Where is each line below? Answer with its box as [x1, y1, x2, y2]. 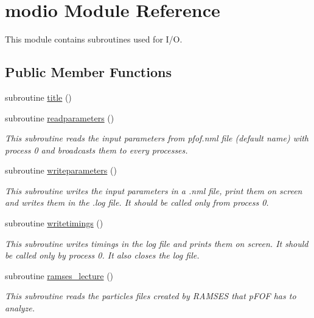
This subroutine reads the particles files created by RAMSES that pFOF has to [5, 289, 296, 302]
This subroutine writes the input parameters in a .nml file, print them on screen [5, 184, 302, 197]
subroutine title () [5, 90, 72, 103]
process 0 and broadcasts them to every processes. [5, 143, 188, 156]
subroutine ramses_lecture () [5, 269, 114, 282]
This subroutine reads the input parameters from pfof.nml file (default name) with [5, 132, 309, 144]
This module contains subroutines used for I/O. [5, 33, 183, 46]
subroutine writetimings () [5, 217, 103, 229]
